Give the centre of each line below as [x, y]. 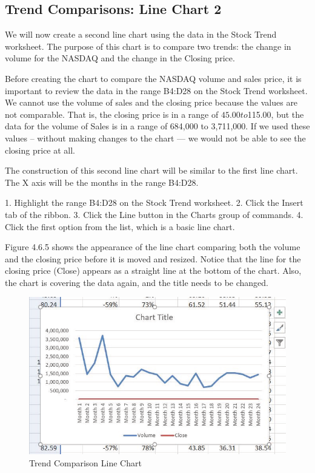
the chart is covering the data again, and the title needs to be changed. [137, 282]
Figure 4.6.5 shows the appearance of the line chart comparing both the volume [153, 247]
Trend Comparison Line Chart [85, 462]
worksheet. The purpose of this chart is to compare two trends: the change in [148, 46]
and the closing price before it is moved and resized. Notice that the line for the [153, 258]
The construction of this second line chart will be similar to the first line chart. [151, 170]
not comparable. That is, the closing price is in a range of [112, 114]
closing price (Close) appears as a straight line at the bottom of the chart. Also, [153, 271]
